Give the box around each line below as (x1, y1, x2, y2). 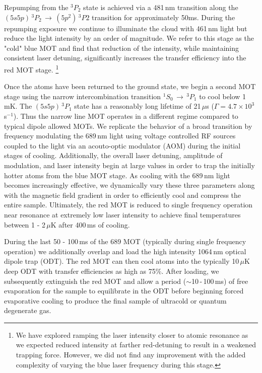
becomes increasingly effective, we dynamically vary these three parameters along (4, 180, 255, 190)
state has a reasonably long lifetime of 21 (74, 101, 201, 111)
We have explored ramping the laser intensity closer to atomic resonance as (16, 329, 248, 340)
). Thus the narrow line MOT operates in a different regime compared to (13, 111, 238, 121)
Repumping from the (4, 2, 69, 12)
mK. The (4, 101, 32, 111)
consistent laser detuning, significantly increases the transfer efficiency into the (4, 52, 246, 63)
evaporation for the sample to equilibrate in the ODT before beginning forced (4, 285, 244, 296)
